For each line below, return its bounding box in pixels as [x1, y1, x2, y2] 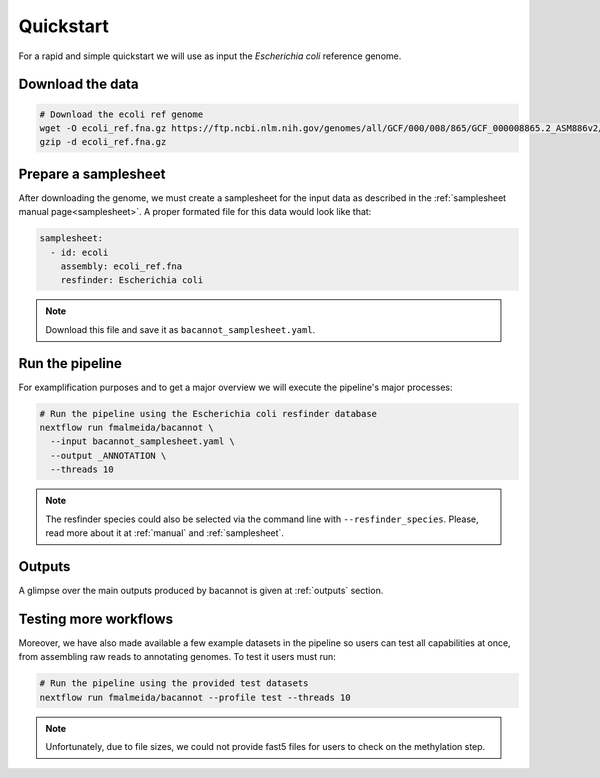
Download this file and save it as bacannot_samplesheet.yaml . [45, 323, 316, 335]
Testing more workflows [18, 610, 174, 627]
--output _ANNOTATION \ [50, 450, 167, 461]
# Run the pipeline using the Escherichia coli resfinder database [39, 408, 378, 419]
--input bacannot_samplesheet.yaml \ [50, 436, 235, 447]
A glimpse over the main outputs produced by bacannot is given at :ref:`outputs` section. [18, 584, 384, 596]
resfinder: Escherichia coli [60, 275, 204, 286]
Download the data [18, 76, 139, 93]
